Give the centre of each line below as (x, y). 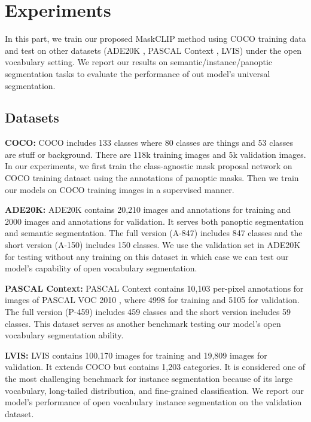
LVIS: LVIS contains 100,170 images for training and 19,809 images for (136, 355)
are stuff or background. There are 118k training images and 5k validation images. (155, 154)
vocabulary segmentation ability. (64, 335)
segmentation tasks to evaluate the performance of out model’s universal (138, 73)
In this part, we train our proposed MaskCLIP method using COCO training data (155, 39)
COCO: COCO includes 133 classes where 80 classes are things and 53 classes (149, 143)
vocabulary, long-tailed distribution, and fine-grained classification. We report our (154, 390)
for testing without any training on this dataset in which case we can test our (147, 256)
